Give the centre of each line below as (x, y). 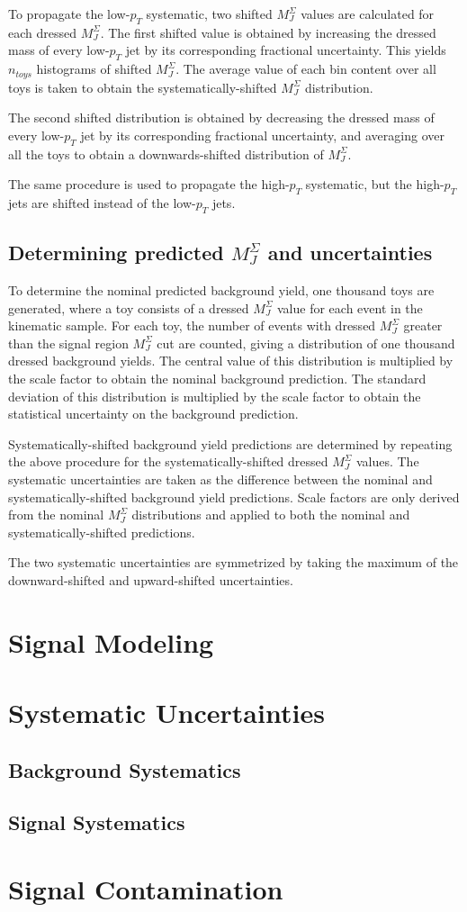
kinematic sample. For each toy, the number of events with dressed (192, 325)
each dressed (43, 32)
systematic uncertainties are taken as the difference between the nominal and (220, 479)
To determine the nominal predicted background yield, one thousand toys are (221, 290)
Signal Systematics (97, 822)
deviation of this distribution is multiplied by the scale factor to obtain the (215, 396)
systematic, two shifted (209, 14)
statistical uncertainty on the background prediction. (153, 414)
